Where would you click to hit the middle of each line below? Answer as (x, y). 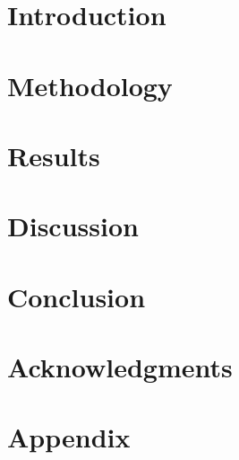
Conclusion (77, 296)
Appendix (69, 437)
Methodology (90, 85)
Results (54, 155)
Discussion (73, 226)
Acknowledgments (120, 367)
